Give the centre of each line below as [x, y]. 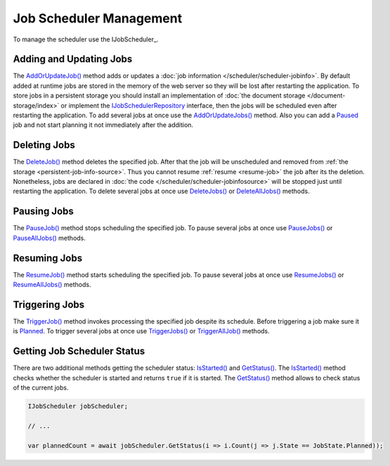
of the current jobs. [41, 388]
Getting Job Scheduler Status [79, 351]
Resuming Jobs [48, 258]
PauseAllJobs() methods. [49, 238]
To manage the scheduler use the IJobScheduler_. [86, 39]
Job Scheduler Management [98, 18]
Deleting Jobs [44, 145]
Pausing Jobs [43, 212]
